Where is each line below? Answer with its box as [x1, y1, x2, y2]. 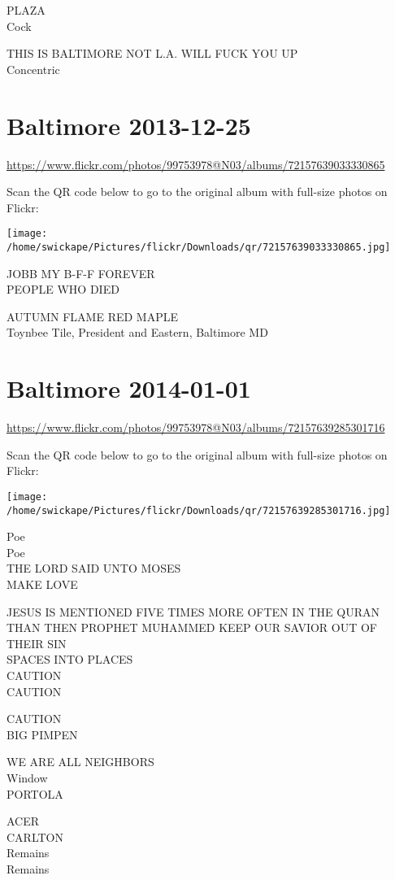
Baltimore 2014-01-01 [7, 372, 251, 405]
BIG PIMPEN [7, 725, 78, 743]
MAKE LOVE [7, 575, 78, 592]
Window [7, 769, 48, 786]
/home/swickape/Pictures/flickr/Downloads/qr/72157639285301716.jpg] [7, 504, 391, 516]
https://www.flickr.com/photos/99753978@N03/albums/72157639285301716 [7, 419, 385, 436]
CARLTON [7, 828, 63, 845]
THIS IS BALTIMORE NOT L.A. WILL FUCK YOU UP [7, 45, 298, 62]
